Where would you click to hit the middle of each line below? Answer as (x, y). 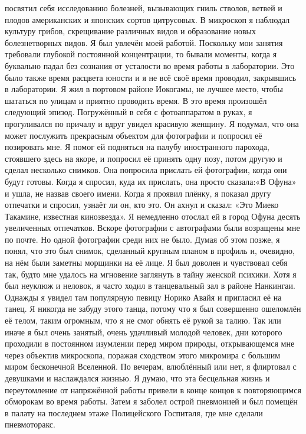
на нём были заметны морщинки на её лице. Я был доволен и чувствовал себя (146, 262)
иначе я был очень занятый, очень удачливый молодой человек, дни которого (144, 332)
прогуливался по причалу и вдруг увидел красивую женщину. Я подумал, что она (152, 123)
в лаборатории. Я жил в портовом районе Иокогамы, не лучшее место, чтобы (144, 89)
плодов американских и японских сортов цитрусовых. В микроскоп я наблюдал (147, 19)
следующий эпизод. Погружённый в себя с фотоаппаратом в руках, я (129, 112)
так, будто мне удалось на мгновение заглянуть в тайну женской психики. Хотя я (151, 274)
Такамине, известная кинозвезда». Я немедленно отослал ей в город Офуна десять (153, 216)
